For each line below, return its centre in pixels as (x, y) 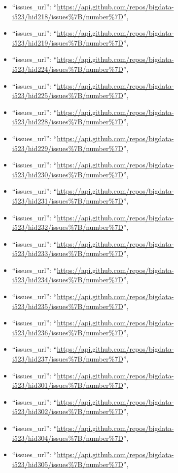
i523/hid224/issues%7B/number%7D (68, 69)
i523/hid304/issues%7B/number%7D (68, 438)
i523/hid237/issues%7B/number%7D (68, 359)
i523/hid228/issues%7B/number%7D (68, 122)
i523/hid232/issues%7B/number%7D (68, 227)
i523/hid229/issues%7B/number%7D (68, 148)
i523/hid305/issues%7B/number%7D (68, 464)
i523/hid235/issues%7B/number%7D (68, 306)
